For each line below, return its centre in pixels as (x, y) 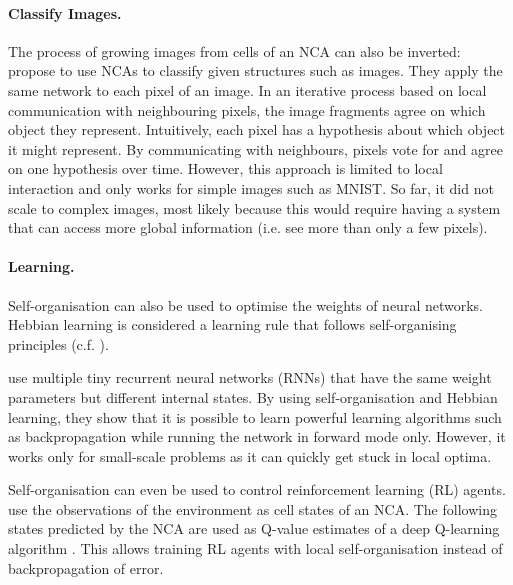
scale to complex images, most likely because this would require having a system (254, 207)
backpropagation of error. (86, 567)
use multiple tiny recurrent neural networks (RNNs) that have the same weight (250, 377)
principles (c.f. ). (58, 343)
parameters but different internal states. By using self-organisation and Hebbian (253, 396)
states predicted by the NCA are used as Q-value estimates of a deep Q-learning (254, 528)
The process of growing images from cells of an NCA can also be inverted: (234, 50)
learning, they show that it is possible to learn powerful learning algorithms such (255, 416)
